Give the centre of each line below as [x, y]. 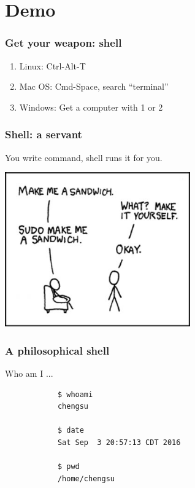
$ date [71, 431]
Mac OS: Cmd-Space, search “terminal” [94, 86]
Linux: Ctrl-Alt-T [52, 65]
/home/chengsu [86, 478]
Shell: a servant [44, 134]
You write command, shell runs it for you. [84, 157]
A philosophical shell [57, 350]
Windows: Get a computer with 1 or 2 [91, 107]
